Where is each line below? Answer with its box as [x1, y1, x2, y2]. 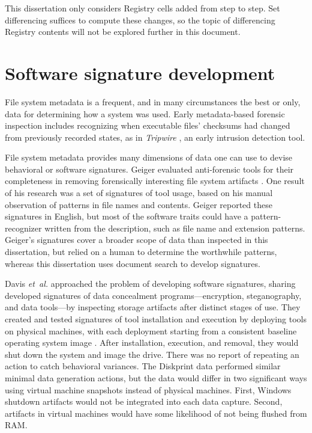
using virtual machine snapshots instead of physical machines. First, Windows [5, 383, 292, 396]
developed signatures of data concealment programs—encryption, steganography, [5, 289, 302, 301]
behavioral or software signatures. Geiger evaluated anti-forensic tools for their [5, 162, 294, 175]
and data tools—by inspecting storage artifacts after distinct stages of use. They [5, 301, 301, 313]
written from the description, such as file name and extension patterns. [44, 221, 305, 234]
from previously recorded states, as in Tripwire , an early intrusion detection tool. [5, 131, 305, 143]
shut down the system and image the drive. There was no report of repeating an [5, 348, 299, 360]
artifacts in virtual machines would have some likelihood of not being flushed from [5, 407, 307, 419]
